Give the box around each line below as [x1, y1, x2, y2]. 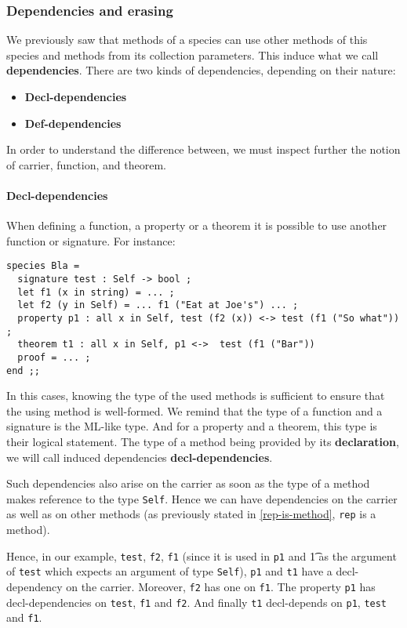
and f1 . [6, 609, 42, 626]
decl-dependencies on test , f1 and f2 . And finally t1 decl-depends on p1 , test [6, 594, 387, 610]
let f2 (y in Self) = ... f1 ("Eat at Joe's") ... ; [17, 299, 299, 311]
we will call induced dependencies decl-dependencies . [6, 448, 273, 465]
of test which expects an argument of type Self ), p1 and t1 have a [6, 563, 333, 579]
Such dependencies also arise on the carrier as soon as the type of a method [6, 475, 370, 492]
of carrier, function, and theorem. [6, 156, 166, 172]
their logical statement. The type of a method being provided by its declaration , [6, 434, 399, 450]
